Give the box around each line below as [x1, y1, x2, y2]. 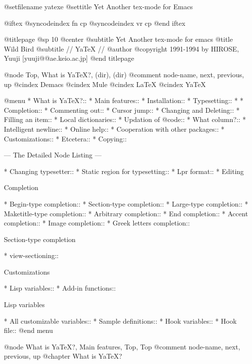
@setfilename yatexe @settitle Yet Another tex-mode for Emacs [4, 1, 193, 11]
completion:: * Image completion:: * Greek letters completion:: [4, 218, 190, 228]
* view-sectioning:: [4, 250, 59, 260]
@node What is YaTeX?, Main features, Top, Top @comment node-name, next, [4, 341, 240, 351]
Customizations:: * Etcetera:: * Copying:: [4, 133, 127, 143]
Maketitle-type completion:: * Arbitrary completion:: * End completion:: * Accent [4, 208, 248, 218]
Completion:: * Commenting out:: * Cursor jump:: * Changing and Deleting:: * [4, 104, 240, 115]
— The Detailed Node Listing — [4, 150, 102, 160]
